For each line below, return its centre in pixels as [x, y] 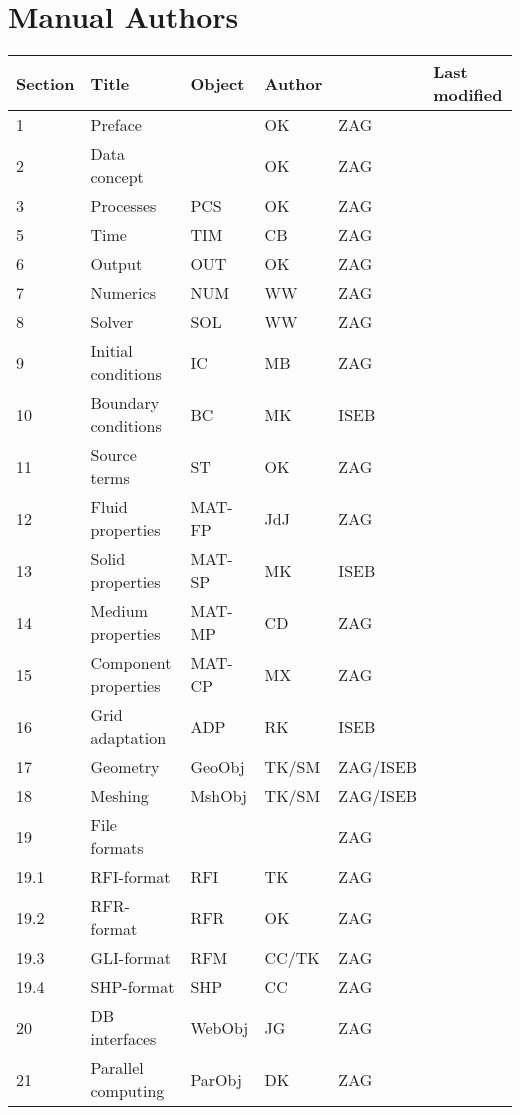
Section [45, 83]
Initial [111, 351]
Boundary [125, 403]
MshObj [218, 796]
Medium [119, 611]
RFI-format [130, 877]
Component [131, 663]
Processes [123, 206]
